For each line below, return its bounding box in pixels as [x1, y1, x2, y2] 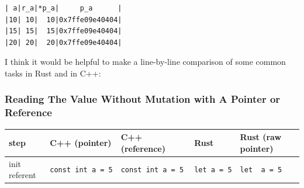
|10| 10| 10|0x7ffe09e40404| [5, 15, 122, 24]
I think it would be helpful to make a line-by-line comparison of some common [5, 55, 286, 68]
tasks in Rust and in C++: [5, 67, 101, 79]
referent [9, 169, 36, 181]
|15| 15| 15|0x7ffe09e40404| [5, 27, 122, 36]
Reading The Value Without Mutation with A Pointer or [5, 92, 281, 106]
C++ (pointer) [50, 137, 112, 148]
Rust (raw [240, 131, 282, 143]
